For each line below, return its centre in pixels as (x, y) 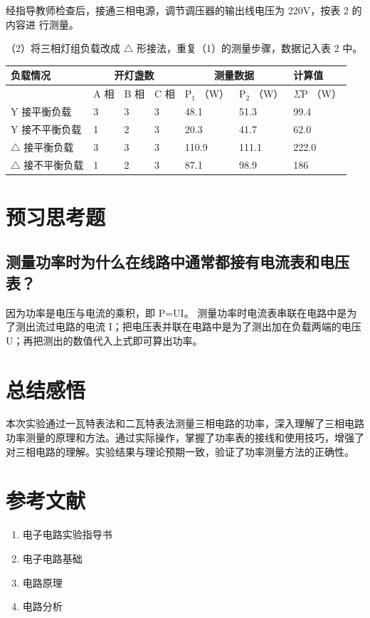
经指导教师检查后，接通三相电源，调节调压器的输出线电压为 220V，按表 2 (177, 10)
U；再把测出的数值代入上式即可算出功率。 (104, 340)
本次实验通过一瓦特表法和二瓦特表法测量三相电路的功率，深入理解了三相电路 (185, 423)
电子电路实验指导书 (67, 534)
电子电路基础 (52, 558)
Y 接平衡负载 (41, 111)
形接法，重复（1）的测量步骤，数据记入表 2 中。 (249, 48)
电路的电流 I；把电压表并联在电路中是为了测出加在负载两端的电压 (208, 326)
